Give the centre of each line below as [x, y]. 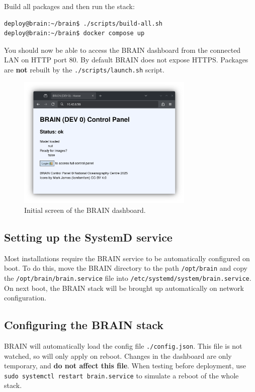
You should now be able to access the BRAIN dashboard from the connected [122, 50]
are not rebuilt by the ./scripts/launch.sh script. [84, 69]
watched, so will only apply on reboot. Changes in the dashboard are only [118, 356]
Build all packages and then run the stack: [69, 6]
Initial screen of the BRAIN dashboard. [85, 210]
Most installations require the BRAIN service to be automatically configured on [127, 258]
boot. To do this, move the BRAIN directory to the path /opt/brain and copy [126, 268]
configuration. [25, 298]
